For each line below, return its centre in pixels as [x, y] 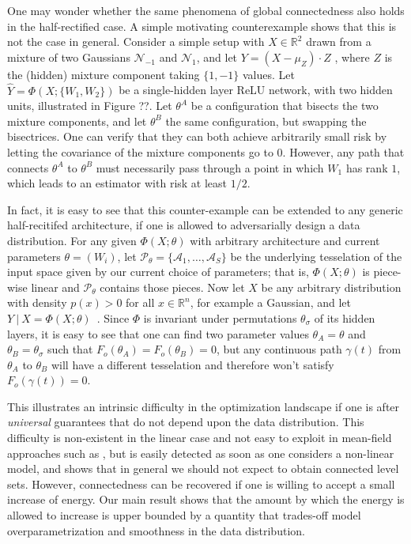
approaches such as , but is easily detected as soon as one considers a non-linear [201, 453]
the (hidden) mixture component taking [104, 74]
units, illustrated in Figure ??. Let [90, 106]
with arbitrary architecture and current [285, 240]
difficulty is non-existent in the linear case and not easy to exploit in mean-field [200, 438]
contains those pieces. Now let [172, 287]
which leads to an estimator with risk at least [117, 183]
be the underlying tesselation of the [316, 256]
